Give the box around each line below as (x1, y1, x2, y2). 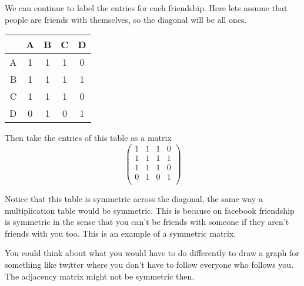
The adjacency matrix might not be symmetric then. (5, 270, 195, 282)
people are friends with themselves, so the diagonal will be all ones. (5, 13, 247, 25)
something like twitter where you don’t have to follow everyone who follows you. (5, 258, 294, 270)
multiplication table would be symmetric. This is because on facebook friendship (5, 204, 295, 216)
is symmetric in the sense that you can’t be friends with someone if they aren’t (5, 216, 289, 228)
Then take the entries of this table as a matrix (5, 132, 172, 144)
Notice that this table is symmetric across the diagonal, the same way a (5, 193, 263, 204)
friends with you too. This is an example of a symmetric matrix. (5, 227, 236, 239)
